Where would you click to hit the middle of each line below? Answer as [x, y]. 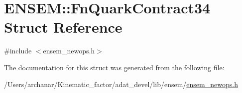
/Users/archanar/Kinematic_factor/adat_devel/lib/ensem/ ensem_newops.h [121, 84]
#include [18, 51]
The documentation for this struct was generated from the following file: [114, 67]
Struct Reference [63, 27]
